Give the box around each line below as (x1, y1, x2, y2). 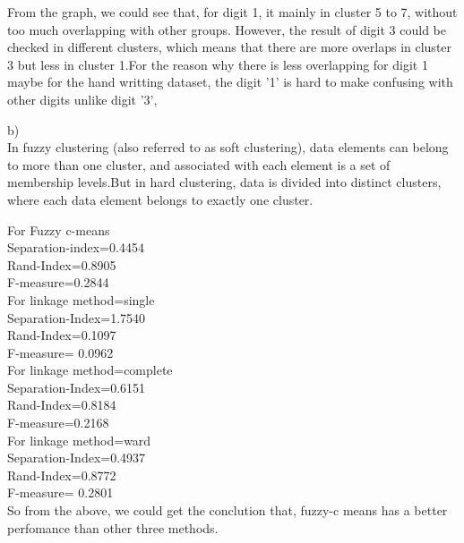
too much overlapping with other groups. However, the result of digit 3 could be (7, 20, 446, 38)
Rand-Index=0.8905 (7, 255, 116, 274)
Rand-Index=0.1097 (7, 326, 116, 344)
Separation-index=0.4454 (7, 238, 144, 257)
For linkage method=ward (7, 430, 151, 449)
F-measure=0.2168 (7, 413, 109, 432)
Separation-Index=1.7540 (7, 308, 146, 327)
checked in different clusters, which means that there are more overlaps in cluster (7, 38, 452, 56)
